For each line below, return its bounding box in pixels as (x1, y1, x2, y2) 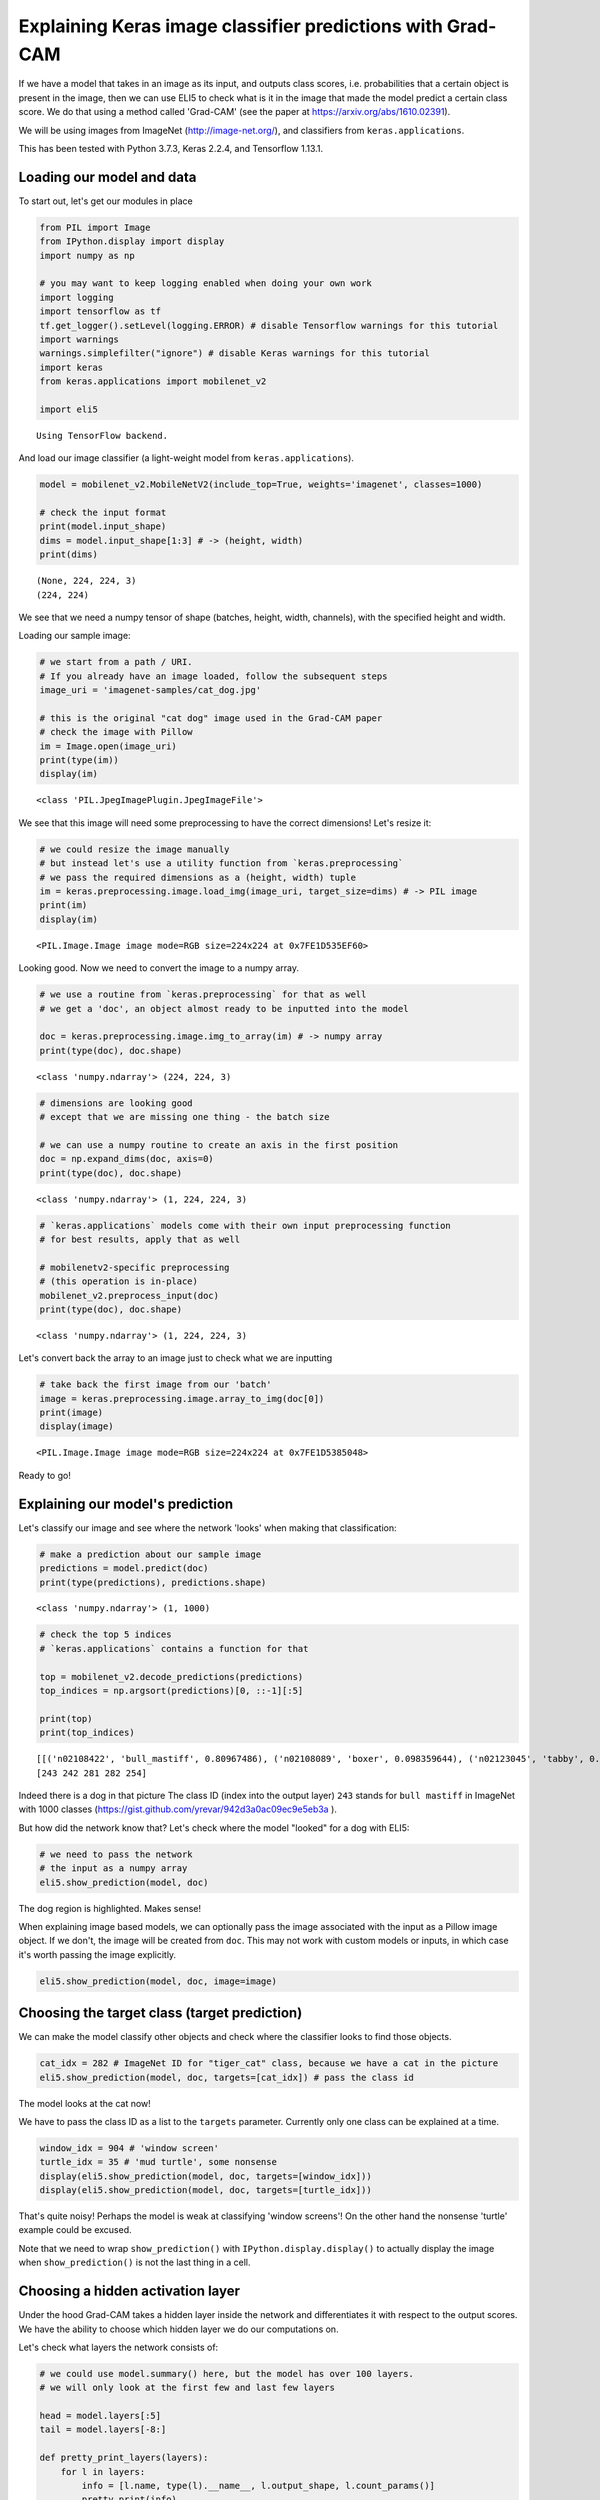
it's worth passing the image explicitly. (18, 1948, 177, 1960)
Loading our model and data (18, 168, 197, 185)
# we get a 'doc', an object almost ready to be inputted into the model (39, 1003, 409, 1014)
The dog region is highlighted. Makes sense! (18, 1902, 202, 1914)
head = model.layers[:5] (39, 2410, 162, 2422)
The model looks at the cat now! (18, 2097, 152, 2109)
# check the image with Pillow (39, 726, 194, 738)
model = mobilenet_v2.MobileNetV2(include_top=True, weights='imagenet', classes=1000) (39, 479, 483, 490)
